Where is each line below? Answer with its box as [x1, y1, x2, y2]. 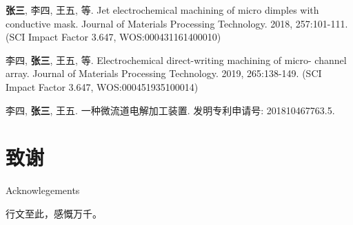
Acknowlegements [6, 183, 80, 197]
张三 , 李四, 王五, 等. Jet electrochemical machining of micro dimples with [6, 3, 319, 17]
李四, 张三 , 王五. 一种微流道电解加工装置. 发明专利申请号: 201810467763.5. [6, 103, 335, 117]
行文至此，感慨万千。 [6, 206, 102, 220]
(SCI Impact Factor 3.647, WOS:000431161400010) [6, 30, 221, 44]
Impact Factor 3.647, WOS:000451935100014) [6, 79, 199, 94]
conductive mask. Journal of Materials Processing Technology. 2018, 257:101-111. [6, 16, 348, 30]
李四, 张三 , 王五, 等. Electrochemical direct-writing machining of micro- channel [6, 52, 347, 67]
